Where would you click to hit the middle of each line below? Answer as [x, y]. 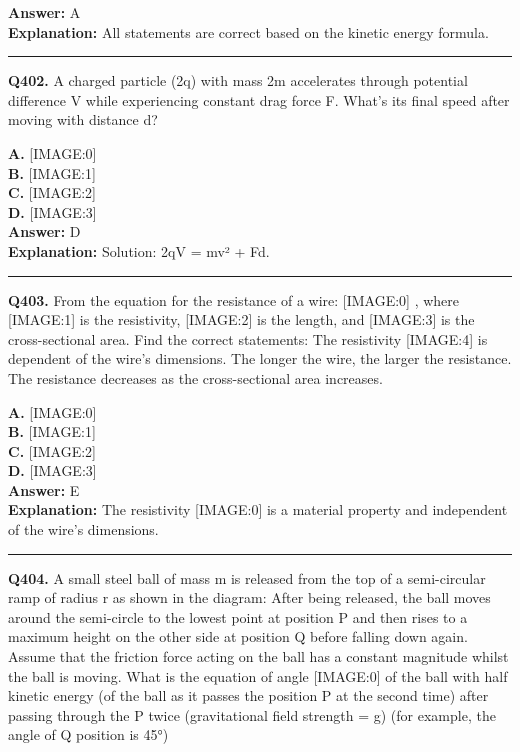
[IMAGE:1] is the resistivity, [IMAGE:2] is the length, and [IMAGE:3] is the [241, 319]
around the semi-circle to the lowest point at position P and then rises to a [238, 616]
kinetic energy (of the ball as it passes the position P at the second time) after [248, 695]
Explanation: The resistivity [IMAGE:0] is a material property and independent [258, 509]
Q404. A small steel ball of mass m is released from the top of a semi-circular [247, 577]
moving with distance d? [83, 119]
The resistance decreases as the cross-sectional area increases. [195, 377]
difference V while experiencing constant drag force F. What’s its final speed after [259, 99]
